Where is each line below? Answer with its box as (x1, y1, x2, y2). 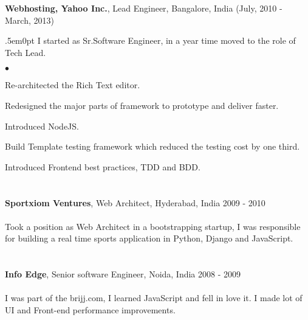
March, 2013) (5, 13, 54, 26)
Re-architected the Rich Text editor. (5, 78, 140, 91)
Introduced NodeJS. (5, 119, 79, 132)
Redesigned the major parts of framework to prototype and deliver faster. (5, 99, 279, 111)
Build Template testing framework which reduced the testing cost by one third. (5, 140, 300, 153)
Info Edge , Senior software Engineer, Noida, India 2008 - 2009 (5, 268, 241, 280)
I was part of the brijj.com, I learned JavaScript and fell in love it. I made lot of (5, 291, 303, 304)
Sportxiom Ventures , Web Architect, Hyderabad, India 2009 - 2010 (5, 196, 265, 209)
